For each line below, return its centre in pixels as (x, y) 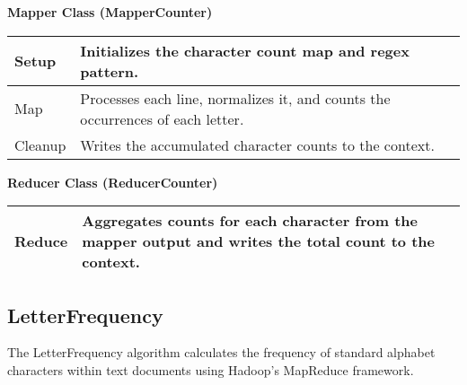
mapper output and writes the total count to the (258, 241)
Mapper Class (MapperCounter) (110, 12)
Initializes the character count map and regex (245, 50)
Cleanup (40, 144)
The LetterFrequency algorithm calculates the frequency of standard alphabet (221, 352)
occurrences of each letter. (162, 118)
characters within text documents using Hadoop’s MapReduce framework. (211, 369)
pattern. (110, 71)
